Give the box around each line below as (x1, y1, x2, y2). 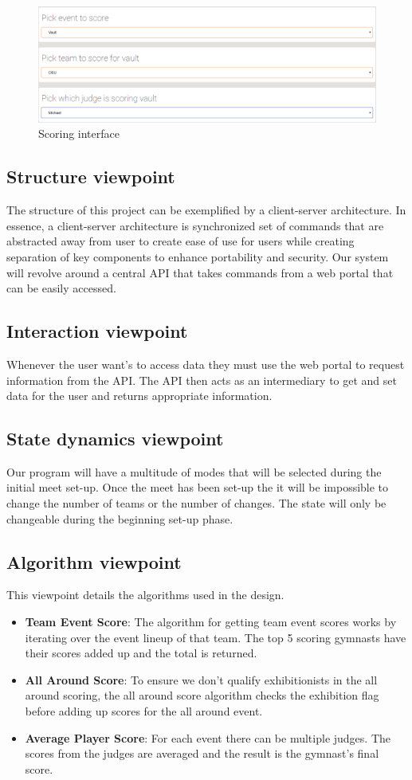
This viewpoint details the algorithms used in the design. (6, 586, 284, 603)
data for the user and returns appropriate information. (6, 387, 273, 404)
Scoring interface (38, 125, 120, 142)
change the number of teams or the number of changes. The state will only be (6, 495, 386, 512)
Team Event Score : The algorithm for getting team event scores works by (25, 613, 397, 630)
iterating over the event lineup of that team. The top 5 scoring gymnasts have (25, 629, 406, 645)
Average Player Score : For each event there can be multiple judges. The (25, 729, 391, 746)
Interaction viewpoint (6, 319, 188, 343)
